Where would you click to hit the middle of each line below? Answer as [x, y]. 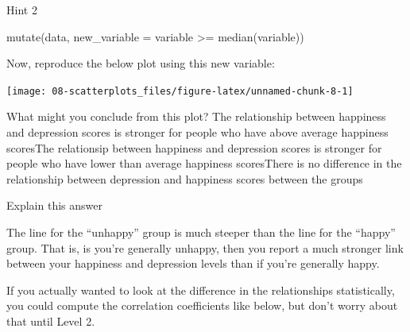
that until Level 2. [51, 320]
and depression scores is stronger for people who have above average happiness [197, 132]
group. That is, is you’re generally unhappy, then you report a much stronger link [205, 247]
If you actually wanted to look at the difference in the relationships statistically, [201, 290]
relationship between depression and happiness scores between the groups [185, 178]
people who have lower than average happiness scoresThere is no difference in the [204, 163]
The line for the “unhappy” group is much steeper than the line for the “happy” [201, 232]
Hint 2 [22, 10]
